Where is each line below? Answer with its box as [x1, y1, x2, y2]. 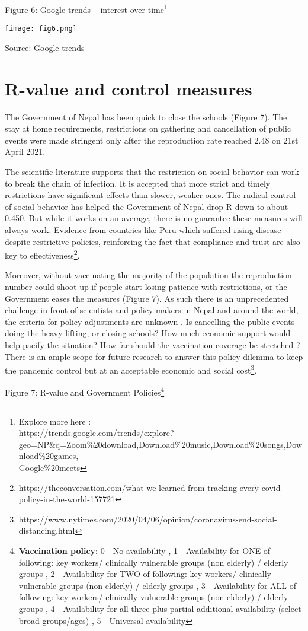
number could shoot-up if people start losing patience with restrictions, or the [5, 281, 287, 292]
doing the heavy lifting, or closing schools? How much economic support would [5, 327, 291, 339]
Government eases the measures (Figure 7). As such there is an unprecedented [5, 292, 289, 304]
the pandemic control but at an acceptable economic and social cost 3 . [5, 362, 257, 376]
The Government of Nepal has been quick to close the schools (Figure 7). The [5, 110, 287, 123]
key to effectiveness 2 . [5, 247, 80, 261]
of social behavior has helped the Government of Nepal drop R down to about [5, 200, 288, 212]
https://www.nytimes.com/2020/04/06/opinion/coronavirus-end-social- [18, 512, 277, 525]
